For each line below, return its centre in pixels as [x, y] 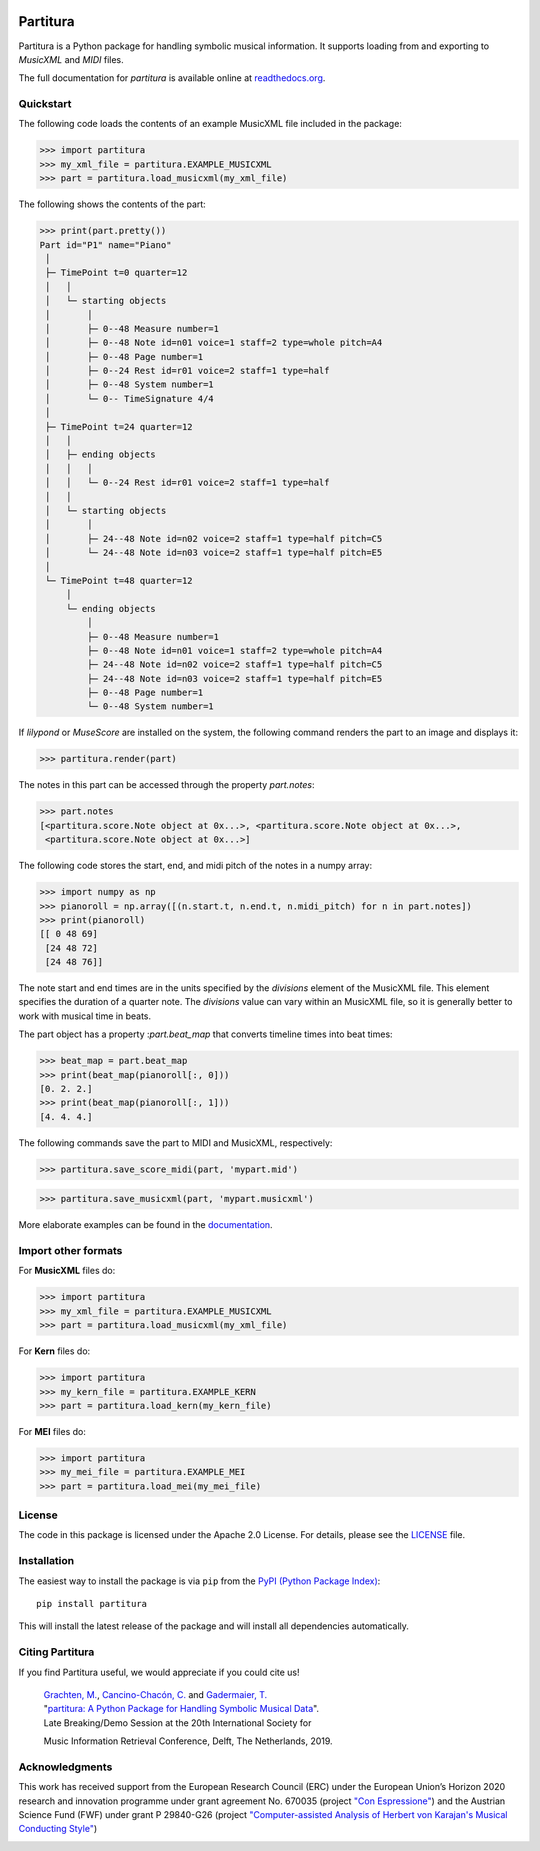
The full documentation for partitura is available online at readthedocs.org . [172, 78]
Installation [46, 1561]
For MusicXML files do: [67, 1271]
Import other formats [70, 1251]
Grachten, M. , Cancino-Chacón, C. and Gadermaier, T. [155, 1694]
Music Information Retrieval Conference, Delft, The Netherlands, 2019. [188, 1741]
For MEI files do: [52, 1431]
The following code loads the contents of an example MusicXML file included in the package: [210, 124]
